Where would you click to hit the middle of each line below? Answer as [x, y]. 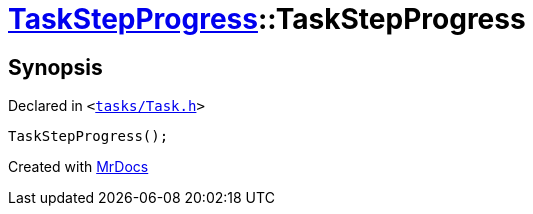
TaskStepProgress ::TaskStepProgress [267, 19]
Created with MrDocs [78, 167]
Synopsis [55, 67]
